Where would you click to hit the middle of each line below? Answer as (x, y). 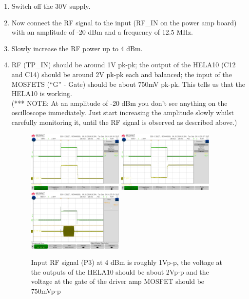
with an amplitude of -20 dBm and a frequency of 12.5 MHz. (102, 32)
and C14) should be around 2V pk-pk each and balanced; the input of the (122, 74)
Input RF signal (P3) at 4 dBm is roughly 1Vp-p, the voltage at (127, 262)
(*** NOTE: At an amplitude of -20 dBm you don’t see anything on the (119, 103)
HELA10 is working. (42, 93)
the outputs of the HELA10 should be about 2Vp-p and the (120, 271)
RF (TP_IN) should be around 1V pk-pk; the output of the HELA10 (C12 (124, 65)
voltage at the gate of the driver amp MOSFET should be (118, 281)
